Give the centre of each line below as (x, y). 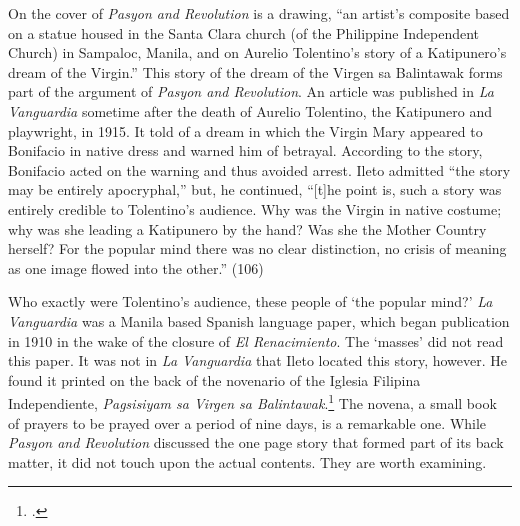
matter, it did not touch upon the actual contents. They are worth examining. (247, 461)
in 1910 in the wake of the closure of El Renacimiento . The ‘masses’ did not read (256, 340)
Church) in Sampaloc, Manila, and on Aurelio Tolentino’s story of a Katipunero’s (257, 52)
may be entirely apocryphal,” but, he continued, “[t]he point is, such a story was (255, 189)
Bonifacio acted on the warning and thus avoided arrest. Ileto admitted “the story (259, 169)
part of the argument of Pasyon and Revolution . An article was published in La (251, 91)
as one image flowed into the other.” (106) (136, 267)
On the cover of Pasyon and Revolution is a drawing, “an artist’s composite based (259, 13)
